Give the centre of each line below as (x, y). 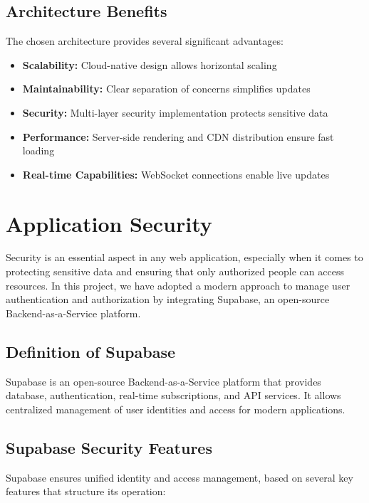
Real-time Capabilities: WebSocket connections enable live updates (176, 174)
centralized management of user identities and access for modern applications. (176, 409)
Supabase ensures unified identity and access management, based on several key (180, 477)
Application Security (109, 223)
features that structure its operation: (86, 491)
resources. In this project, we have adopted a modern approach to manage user (178, 285)
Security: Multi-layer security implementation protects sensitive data (175, 112)
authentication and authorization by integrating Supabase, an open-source (168, 299)
